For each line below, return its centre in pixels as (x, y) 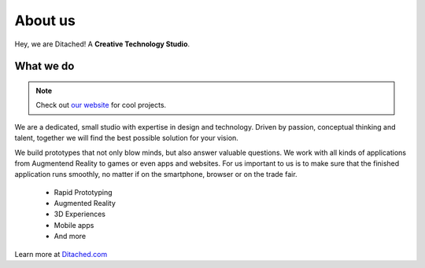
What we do (44, 66)
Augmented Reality (85, 204)
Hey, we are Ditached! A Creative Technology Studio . (102, 44)
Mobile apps (74, 225)
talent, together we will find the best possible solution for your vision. (127, 138)
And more (70, 237)
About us (45, 20)
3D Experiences (80, 214)
